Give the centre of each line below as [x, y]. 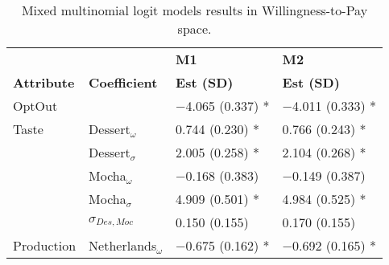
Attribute [44, 82]
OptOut [35, 106]
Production [45, 245]
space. [194, 29]
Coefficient [123, 82]
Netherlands [123, 245]
